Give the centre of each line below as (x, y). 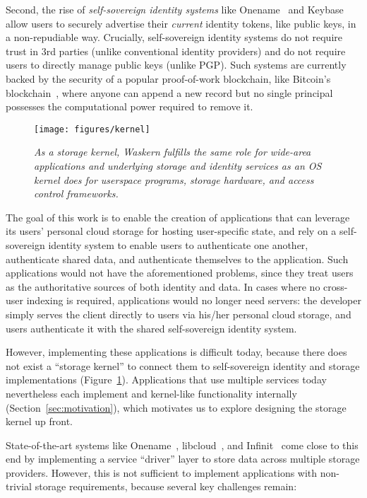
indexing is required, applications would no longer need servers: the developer (194, 300)
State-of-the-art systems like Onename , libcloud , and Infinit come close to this (182, 445)
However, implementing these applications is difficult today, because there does (176, 352)
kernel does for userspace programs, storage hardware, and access (174, 179)
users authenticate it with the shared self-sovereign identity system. (151, 328)
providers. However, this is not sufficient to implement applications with (162, 472)
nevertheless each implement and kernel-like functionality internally (151, 393)
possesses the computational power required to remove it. (130, 106)
